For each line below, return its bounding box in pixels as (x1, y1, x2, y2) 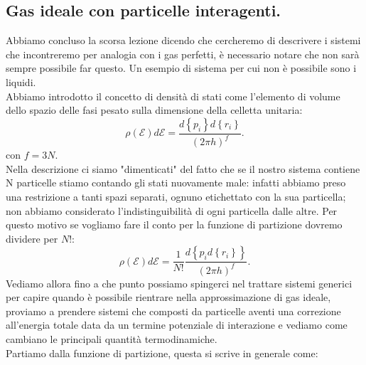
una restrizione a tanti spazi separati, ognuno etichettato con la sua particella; (6, 189, 346, 203)
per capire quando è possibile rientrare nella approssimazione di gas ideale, (6, 290, 331, 305)
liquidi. (6, 74, 36, 89)
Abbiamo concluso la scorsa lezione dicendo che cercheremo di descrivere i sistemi (6, 33, 361, 48)
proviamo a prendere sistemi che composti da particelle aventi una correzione (6, 303, 341, 318)
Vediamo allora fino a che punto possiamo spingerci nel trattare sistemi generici (6, 275, 352, 290)
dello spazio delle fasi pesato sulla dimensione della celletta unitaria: (6, 102, 303, 117)
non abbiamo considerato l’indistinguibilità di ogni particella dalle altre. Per (6, 203, 338, 218)
